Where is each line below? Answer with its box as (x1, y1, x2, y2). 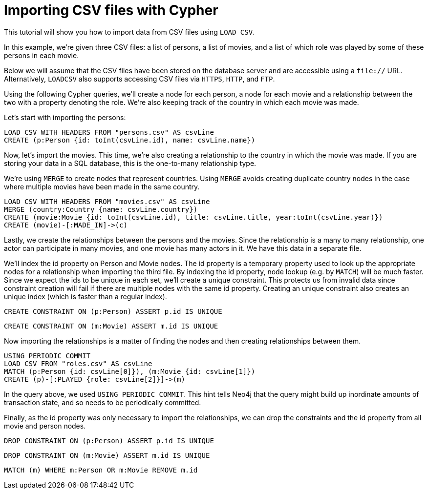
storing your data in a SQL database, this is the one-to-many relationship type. (4, 159, 257, 167)
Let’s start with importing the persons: (4, 113, 126, 122)
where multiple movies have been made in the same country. (4, 182, 200, 191)
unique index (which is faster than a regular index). (4, 292, 167, 301)
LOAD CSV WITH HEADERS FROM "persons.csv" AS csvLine (4, 128, 214, 136)
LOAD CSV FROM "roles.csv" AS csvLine (4, 359, 152, 368)
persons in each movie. (4, 51, 79, 60)
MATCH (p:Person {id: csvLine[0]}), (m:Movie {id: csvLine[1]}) (4, 367, 256, 375)
